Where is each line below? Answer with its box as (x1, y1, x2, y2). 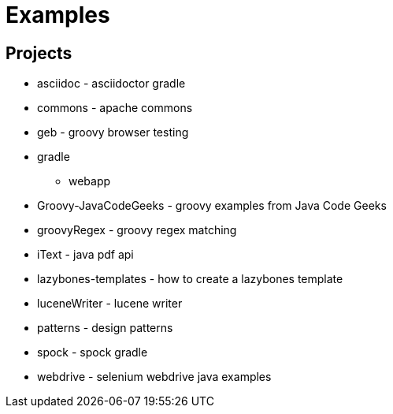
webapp (69, 174, 111, 188)
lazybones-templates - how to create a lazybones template (37, 272, 343, 286)
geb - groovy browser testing (37, 125, 189, 140)
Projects (6, 43, 72, 63)
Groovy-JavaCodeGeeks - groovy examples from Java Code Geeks (37, 199, 387, 213)
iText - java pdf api (37, 248, 134, 262)
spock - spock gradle (37, 345, 148, 360)
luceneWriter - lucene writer (37, 297, 183, 311)
